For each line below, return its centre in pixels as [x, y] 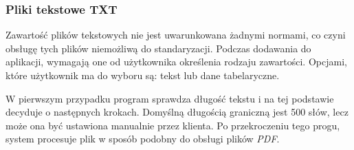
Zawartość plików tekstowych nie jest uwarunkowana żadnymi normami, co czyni [176, 35]
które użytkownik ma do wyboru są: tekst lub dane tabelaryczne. [143, 75]
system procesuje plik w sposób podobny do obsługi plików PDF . [143, 139]
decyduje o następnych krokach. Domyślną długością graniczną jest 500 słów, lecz [177, 112]
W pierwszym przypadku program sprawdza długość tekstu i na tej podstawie [170, 98]
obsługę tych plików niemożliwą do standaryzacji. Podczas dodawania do [158, 48]
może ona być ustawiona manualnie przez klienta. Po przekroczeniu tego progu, [173, 125]
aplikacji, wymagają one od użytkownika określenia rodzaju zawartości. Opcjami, [176, 62]
